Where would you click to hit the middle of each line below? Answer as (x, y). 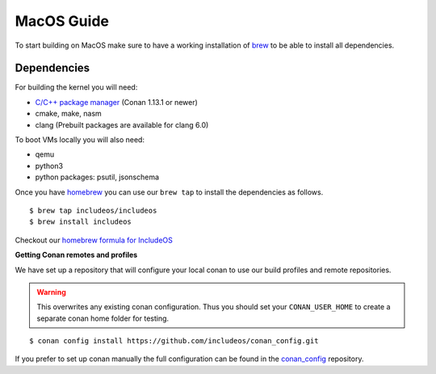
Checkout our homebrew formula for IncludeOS (94, 240)
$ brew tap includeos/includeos (93, 210)
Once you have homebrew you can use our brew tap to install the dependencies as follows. (169, 192)
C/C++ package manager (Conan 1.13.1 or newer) (116, 102)
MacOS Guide (62, 21)
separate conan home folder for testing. (103, 318)
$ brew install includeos (81, 222)
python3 (49, 166)
